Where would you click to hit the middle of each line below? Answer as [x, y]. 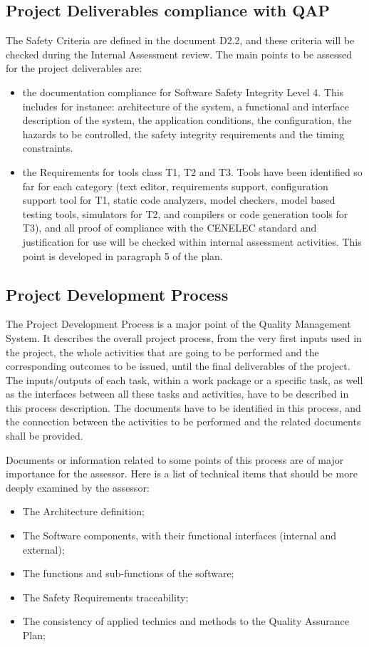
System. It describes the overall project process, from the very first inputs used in [184, 337]
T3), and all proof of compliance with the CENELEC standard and [170, 228]
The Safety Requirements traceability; [105, 597]
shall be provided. [45, 436]
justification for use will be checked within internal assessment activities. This [192, 241]
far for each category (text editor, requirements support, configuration [175, 186]
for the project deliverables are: [74, 68]
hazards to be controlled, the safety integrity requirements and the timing [183, 134]
